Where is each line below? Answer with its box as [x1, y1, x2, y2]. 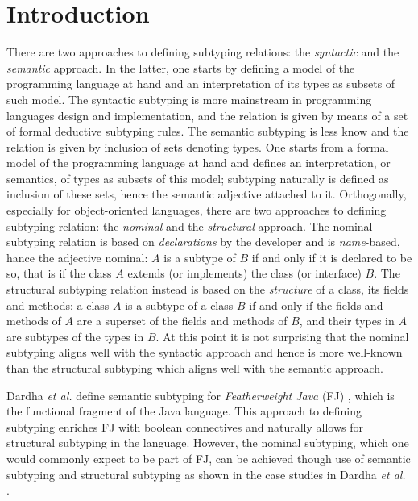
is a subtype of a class [125, 296, 234, 313]
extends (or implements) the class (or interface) [127, 265, 362, 282]
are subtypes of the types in [6, 328, 144, 344]
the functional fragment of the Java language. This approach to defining [6, 403, 362, 420]
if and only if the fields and [249, 296, 383, 313]
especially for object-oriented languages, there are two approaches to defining [6, 202, 387, 219]
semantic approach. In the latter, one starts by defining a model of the [6, 59, 355, 76]
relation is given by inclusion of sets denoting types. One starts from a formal [6, 138, 389, 155]
